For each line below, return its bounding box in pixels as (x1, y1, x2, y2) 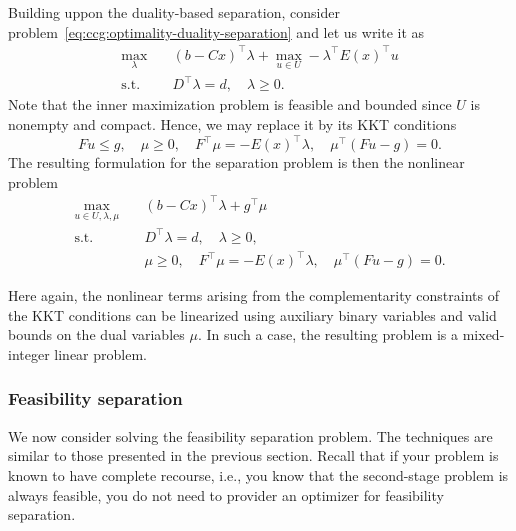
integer (8, 343, 50, 364)
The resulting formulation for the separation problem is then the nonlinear (8, 152, 465, 173)
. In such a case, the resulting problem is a (197, 324, 459, 345)
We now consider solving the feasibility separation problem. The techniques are (8, 425, 493, 446)
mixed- (462, 324, 505, 345)
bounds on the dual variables (8, 324, 185, 345)
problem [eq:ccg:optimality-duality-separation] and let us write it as (8, 21, 425, 42)
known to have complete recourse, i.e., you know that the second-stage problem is (8, 464, 509, 485)
